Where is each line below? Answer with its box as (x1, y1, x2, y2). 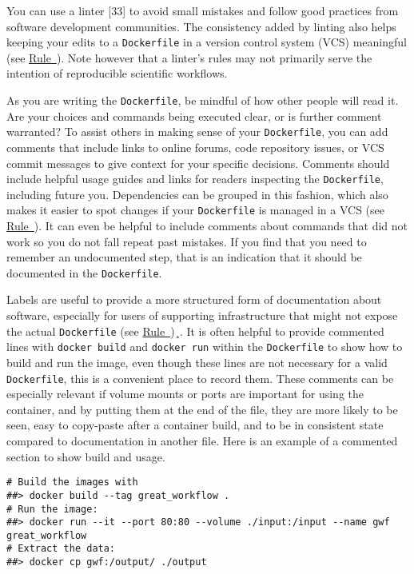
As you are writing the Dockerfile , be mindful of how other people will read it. (6, 92, 399, 109)
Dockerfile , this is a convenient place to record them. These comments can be (6, 369, 394, 386)
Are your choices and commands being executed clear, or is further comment (6, 107, 382, 124)
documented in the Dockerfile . (6, 264, 162, 281)
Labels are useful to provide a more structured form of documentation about (6, 291, 382, 308)
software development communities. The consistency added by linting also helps (6, 18, 396, 34)
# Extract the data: (6, 543, 116, 555)
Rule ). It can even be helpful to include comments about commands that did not (6, 217, 408, 234)
